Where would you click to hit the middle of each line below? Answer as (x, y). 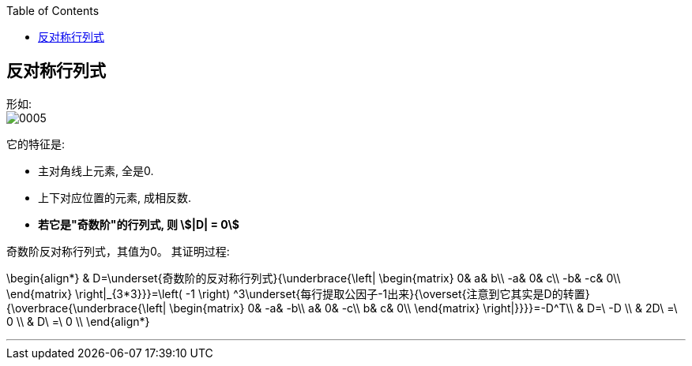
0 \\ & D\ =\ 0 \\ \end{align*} (78, 321)
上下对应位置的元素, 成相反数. (115, 197)
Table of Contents (53, 11)
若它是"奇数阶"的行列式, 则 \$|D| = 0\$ (139, 224)
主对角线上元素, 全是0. (96, 170)
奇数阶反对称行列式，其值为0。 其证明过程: (118, 251)
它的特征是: (36, 144)
